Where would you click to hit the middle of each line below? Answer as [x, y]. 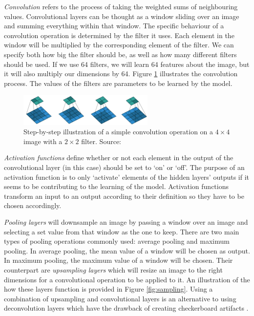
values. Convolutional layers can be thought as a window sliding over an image [122, 16]
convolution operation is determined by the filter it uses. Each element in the [119, 35]
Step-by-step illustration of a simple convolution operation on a [118, 132]
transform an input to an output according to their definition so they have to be [124, 196]
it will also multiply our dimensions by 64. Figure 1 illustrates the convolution [121, 74]
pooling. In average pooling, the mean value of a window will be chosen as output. [127, 250]
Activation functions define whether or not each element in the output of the [119, 158]
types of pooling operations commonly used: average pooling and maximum [117, 241]
